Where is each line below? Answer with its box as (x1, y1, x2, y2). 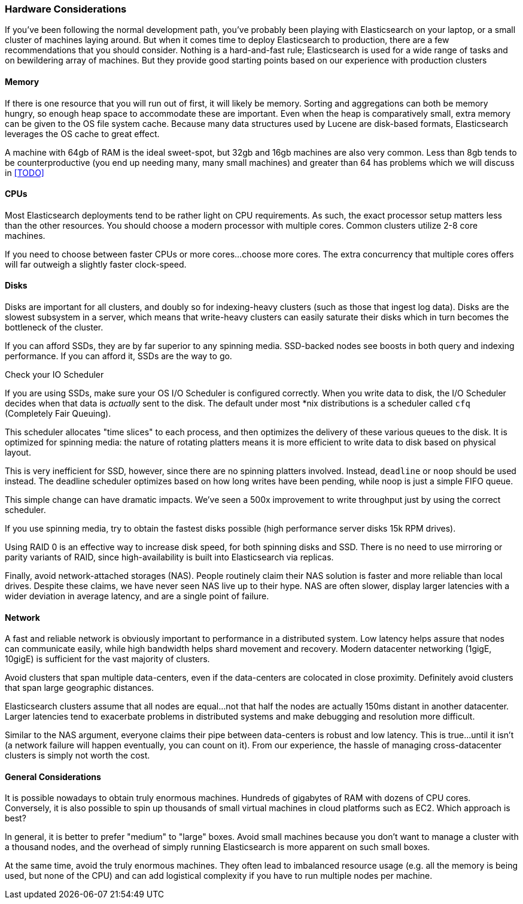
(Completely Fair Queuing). (5, 408, 111, 419)
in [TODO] (5, 167, 44, 178)
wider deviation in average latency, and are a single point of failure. (5, 591, 269, 602)
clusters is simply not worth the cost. (5, 750, 150, 761)
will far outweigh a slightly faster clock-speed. (5, 259, 187, 269)
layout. (5, 447, 31, 458)
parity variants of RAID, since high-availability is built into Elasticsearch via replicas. (5, 552, 334, 563)
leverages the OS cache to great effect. (5, 128, 160, 139)
